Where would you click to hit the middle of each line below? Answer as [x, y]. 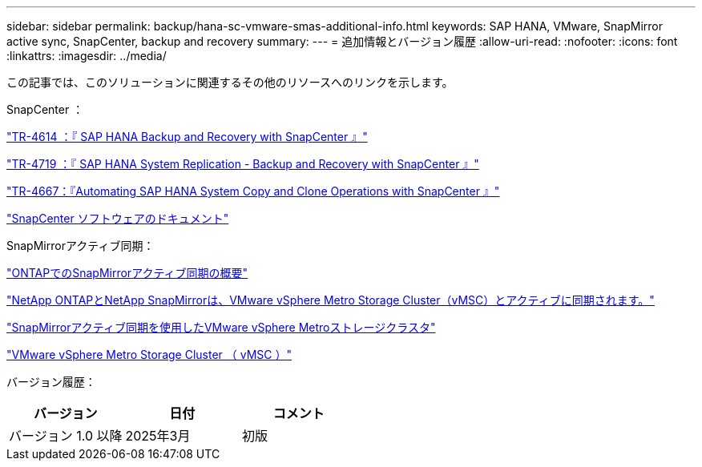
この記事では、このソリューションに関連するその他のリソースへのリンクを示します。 [230, 82]
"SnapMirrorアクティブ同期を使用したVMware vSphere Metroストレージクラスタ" [221, 327]
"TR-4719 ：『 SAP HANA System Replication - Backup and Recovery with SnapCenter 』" [243, 164]
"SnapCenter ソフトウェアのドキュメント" [118, 218]
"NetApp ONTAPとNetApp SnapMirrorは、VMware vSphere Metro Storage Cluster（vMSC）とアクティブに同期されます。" [331, 300]
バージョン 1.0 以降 [66, 436]
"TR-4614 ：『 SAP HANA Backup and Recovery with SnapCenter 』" [187, 137]
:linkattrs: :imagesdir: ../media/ [87, 56]
